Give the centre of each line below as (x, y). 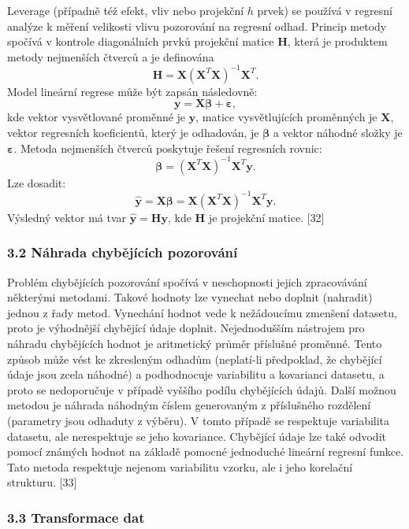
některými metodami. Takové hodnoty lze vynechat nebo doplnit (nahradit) (190, 297)
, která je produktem (337, 41)
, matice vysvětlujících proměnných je (286, 117)
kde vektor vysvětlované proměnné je (97, 117)
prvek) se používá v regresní (325, 10)
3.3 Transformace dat (76, 517)
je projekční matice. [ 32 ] (266, 217)
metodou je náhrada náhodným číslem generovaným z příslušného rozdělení (189, 405)
